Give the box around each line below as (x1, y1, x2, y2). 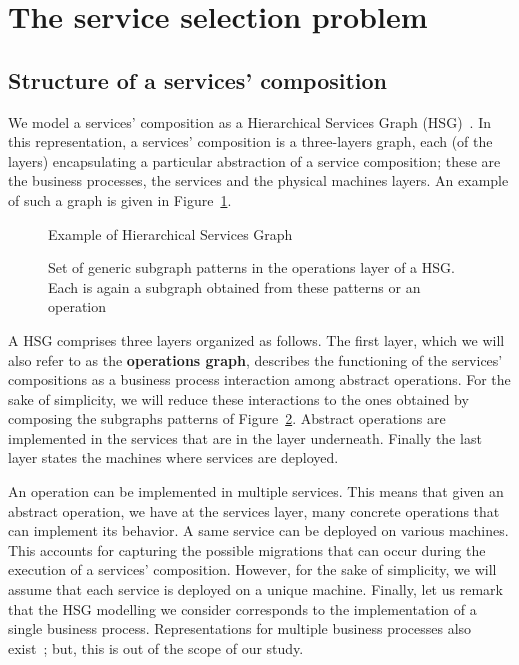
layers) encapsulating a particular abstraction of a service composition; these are (8, 150, 501, 171)
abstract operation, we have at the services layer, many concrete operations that (8, 500, 500, 521)
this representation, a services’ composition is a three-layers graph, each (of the (8, 131, 493, 152)
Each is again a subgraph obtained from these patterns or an (48, 276, 421, 297)
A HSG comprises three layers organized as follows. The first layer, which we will (8, 329, 505, 350)
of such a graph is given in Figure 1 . (8, 189, 232, 210)
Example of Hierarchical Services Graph (48, 223, 293, 244)
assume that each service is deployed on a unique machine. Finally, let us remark (8, 579, 503, 600)
